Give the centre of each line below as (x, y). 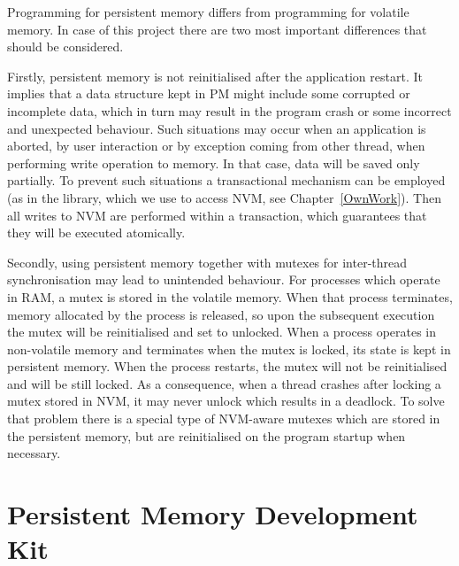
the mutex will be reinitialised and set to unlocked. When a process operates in (222, 332)
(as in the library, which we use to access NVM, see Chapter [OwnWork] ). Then (224, 197)
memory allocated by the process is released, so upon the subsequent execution (221, 314)
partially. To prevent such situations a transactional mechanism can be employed (226, 180)
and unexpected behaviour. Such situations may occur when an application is (217, 128)
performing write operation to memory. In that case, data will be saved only (214, 163)
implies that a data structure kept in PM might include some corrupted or (209, 93)
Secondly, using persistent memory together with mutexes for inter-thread (207, 262)
